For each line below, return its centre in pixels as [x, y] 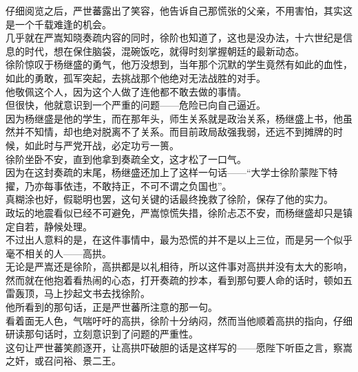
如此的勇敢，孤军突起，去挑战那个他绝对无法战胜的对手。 [136, 77]
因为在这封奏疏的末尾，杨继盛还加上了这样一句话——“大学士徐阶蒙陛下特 [172, 172]
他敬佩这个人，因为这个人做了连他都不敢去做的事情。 [126, 91]
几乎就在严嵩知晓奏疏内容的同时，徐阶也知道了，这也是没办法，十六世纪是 [174, 37]
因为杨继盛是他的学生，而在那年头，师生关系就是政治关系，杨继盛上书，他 [174, 118]
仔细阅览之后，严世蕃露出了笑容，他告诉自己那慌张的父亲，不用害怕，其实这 [179, 10]
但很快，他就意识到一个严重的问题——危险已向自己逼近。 [136, 105]
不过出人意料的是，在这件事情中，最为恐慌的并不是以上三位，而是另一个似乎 [179, 240]
